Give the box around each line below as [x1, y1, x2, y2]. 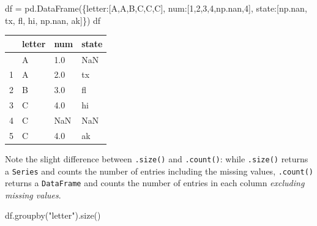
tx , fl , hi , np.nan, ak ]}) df [5, 13, 101, 26]
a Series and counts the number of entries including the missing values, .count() [5, 164, 313, 177]
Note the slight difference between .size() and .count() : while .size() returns [5, 152, 308, 165]
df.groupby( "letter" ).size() [5, 209, 101, 222]
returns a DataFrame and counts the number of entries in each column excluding [5, 176, 305, 189]
